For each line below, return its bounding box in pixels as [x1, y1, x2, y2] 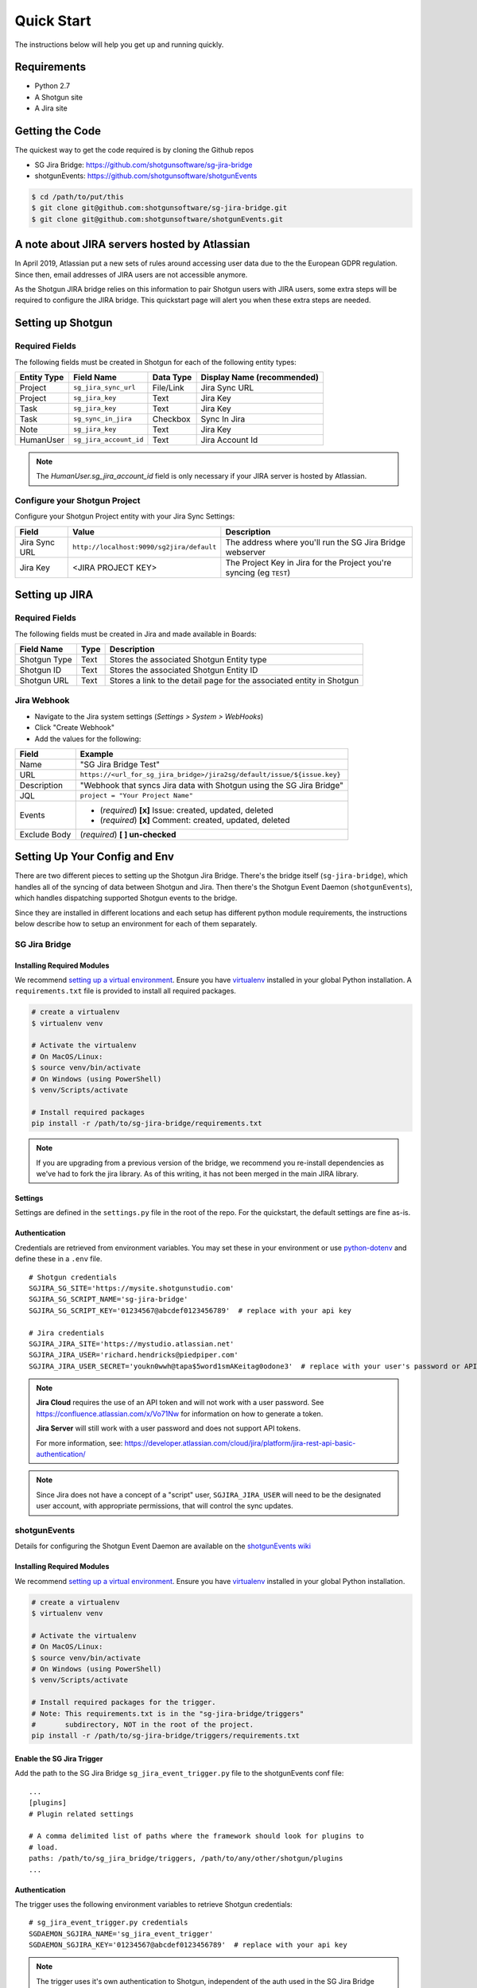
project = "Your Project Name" [79, 791, 194, 800]
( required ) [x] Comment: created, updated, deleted [99, 814, 290, 825]
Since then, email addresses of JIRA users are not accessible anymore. [14, 270, 248, 279]
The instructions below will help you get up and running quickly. [14, 40, 224, 49]
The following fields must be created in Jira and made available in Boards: [14, 629, 258, 639]
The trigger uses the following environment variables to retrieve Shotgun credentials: [14, 1899, 293, 1908]
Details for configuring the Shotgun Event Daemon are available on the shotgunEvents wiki [14, 1541, 312, 1551]
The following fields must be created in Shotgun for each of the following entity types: [14, 357, 297, 367]
